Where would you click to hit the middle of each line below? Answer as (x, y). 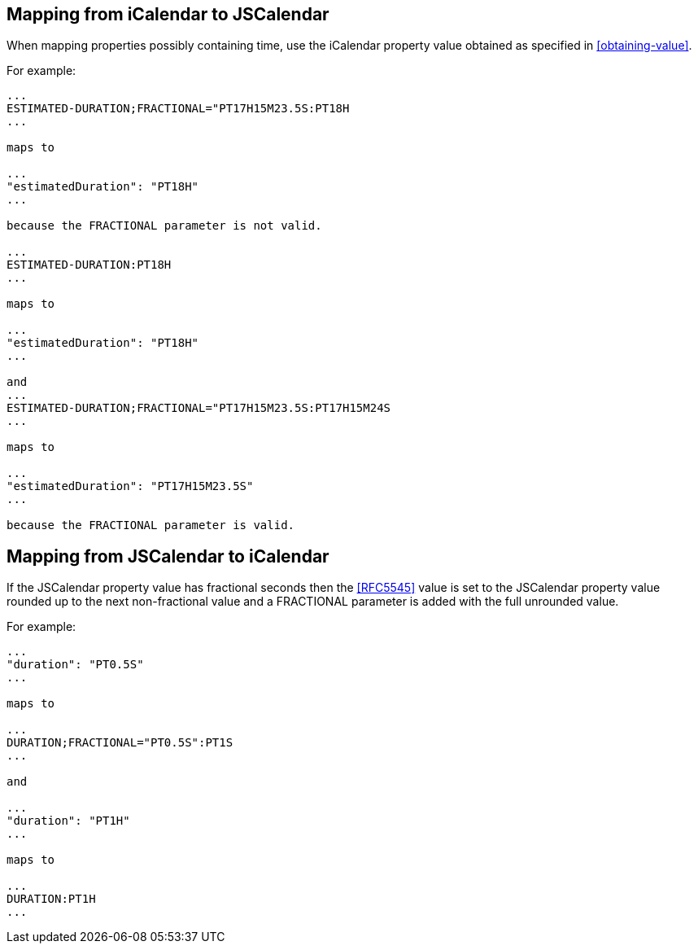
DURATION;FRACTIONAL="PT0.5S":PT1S (120, 743)
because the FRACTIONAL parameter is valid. (151, 525)
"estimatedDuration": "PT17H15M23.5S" (130, 486)
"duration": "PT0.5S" (75, 665)
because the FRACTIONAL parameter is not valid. (164, 226)
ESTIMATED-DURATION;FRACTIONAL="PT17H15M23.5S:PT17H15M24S (199, 408)
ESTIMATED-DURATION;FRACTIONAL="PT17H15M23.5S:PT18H (178, 109)
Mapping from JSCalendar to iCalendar (168, 556)
